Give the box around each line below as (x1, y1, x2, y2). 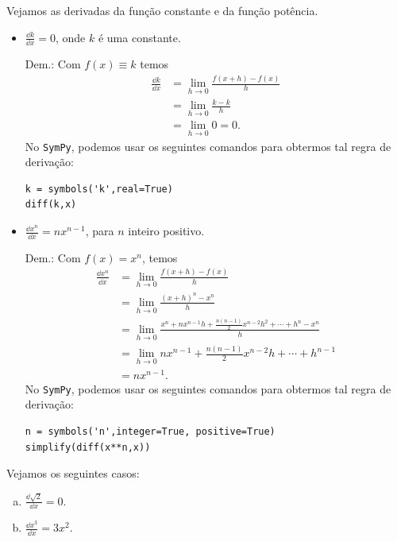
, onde (55, 29, 86, 45)
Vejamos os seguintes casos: (6, 465, 140, 482)
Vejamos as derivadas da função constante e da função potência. (6, 2, 318, 18)
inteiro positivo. (128, 223, 205, 239)
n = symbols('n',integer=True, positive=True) (25, 426, 276, 438)
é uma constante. (98, 29, 181, 45)
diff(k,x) (25, 199, 77, 211)
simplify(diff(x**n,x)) (25, 441, 151, 453)
